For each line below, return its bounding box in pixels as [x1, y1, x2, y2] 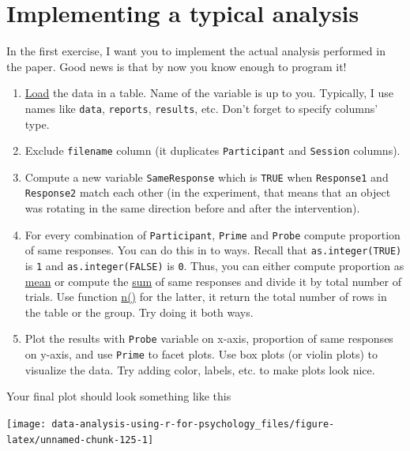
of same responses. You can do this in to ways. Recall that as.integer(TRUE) [24, 242, 402, 258]
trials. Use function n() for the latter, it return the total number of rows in [24, 288, 387, 305]
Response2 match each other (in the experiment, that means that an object [24, 184, 391, 201]
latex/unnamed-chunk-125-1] [6, 434, 154, 445]
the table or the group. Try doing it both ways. [24, 303, 254, 320]
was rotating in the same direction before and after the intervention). [24, 200, 360, 216]
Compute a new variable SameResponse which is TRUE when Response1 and [24, 168, 389, 185]
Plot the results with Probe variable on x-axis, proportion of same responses [24, 330, 393, 347]
